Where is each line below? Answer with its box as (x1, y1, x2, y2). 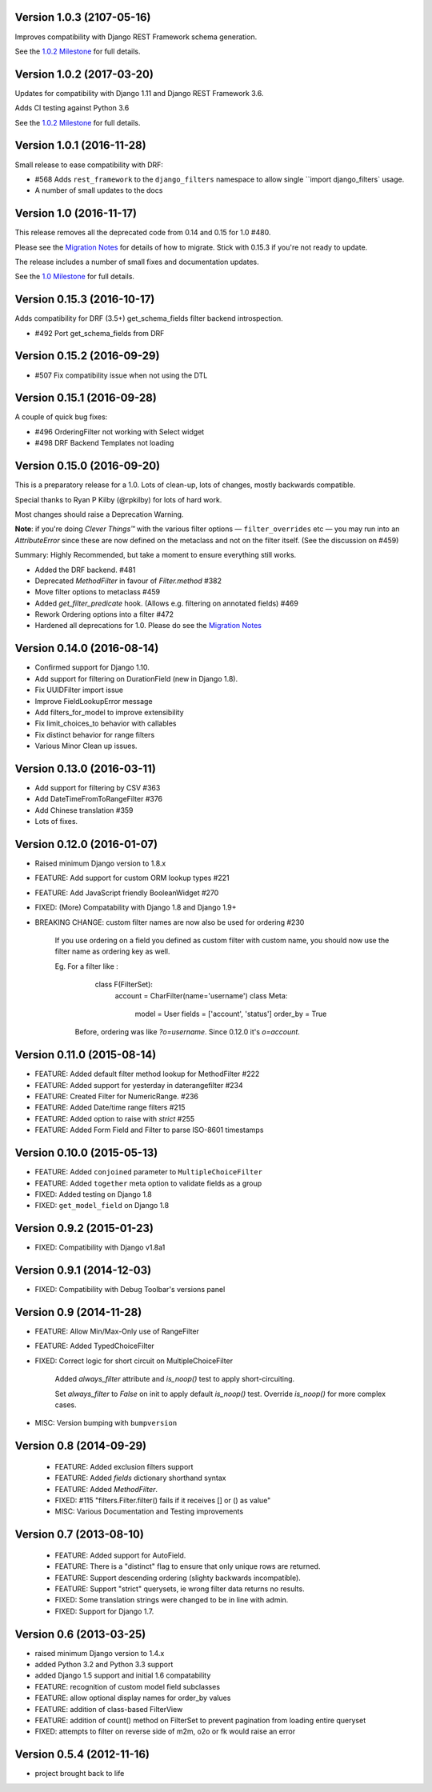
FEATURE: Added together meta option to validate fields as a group (34, 1178, 262, 1188)
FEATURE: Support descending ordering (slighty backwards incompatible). (54, 1573, 302, 1582)
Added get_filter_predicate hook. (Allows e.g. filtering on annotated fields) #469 (34, 598, 299, 608)
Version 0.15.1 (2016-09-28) (14, 391, 158, 405)
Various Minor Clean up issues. (34, 741, 138, 751)
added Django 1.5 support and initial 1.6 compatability (34, 1670, 211, 1680)
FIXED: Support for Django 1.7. (54, 1606, 154, 1616)
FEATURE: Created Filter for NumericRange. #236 (34, 1092, 199, 1102)
